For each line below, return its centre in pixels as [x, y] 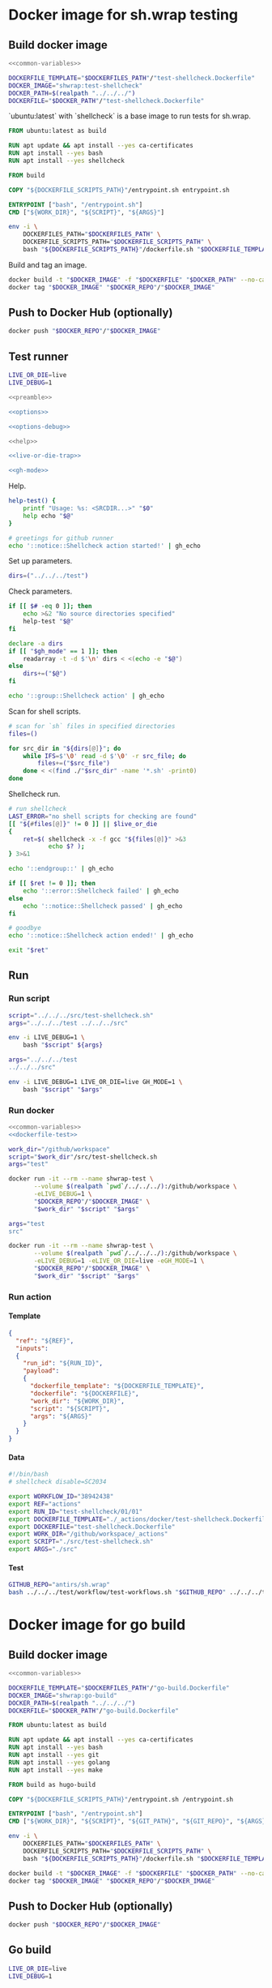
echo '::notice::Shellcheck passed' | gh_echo [103, 906]
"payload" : [41, 1371]
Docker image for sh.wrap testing [123, 15]
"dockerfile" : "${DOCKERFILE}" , [84, 1393]
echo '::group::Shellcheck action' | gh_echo [86, 696]
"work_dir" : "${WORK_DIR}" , [77, 1401]
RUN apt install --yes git [54, 1755]
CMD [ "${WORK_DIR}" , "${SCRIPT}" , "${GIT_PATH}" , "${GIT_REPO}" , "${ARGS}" [139, 1822]
